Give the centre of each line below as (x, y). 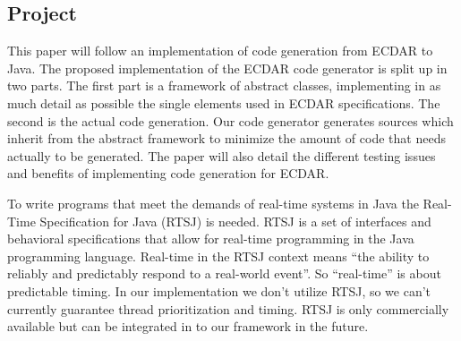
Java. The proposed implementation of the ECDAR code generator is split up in (227, 68)
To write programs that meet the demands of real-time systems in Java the (213, 203)
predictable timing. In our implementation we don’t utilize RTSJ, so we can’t (219, 290)
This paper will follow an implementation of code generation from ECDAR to (220, 51)
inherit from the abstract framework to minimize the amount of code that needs (226, 138)
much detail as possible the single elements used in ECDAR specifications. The (224, 102)
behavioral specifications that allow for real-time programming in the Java (211, 239)
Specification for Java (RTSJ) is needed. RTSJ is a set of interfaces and (235, 221)
